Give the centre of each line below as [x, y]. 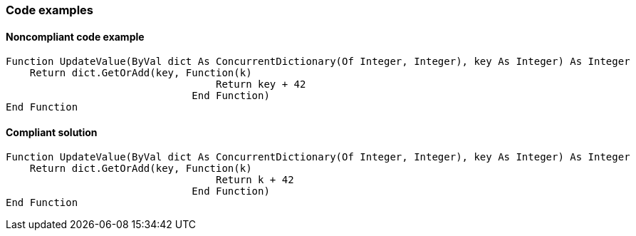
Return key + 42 [261, 84]
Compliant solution [52, 132]
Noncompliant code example [75, 36]
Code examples [50, 10]
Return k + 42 [255, 180]
